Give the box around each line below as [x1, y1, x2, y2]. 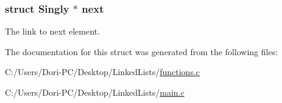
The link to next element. [5, 25, 100, 38]
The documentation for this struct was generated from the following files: [5, 45, 278, 58]
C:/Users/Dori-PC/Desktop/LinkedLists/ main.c [5, 86, 185, 98]
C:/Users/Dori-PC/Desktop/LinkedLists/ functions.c [5, 65, 200, 78]
